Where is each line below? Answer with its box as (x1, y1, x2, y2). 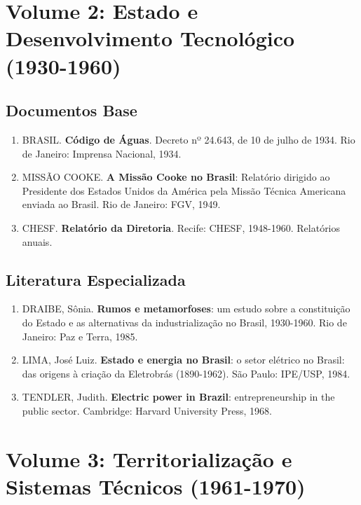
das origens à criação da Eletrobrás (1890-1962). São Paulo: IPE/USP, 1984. (22, 366, 350, 380)
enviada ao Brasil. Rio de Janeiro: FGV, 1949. (22, 197, 221, 212)
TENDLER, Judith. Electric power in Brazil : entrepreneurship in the (22, 389, 335, 404)
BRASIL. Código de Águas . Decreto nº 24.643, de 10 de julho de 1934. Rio (22, 132, 355, 146)
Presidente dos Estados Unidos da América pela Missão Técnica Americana (22, 183, 346, 198)
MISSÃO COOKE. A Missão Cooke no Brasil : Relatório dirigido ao (22, 170, 330, 184)
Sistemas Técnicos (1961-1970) (6, 471, 306, 500)
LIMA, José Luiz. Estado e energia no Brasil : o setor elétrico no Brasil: (22, 352, 345, 367)
